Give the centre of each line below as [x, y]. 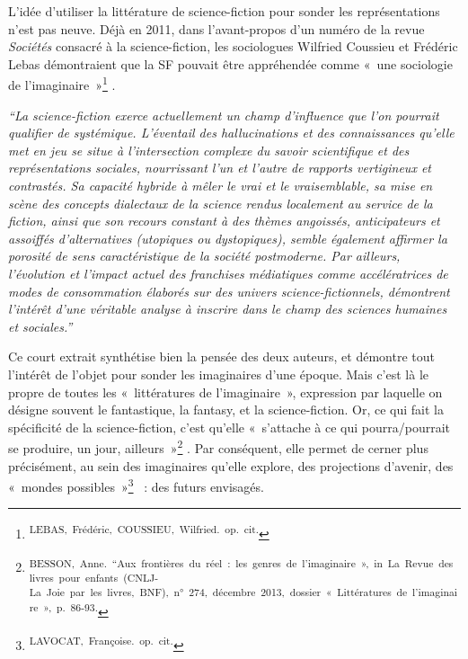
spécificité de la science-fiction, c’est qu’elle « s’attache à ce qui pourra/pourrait [229, 427]
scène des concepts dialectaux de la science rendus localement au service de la [221, 203]
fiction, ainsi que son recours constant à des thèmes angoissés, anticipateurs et [224, 221]
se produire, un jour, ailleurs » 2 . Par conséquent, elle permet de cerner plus [218, 446]
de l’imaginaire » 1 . [62, 84]
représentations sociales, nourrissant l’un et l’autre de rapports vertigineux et [220, 168]
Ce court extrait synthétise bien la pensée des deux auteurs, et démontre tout [221, 356]
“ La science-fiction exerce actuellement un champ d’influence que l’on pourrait [224, 115]
